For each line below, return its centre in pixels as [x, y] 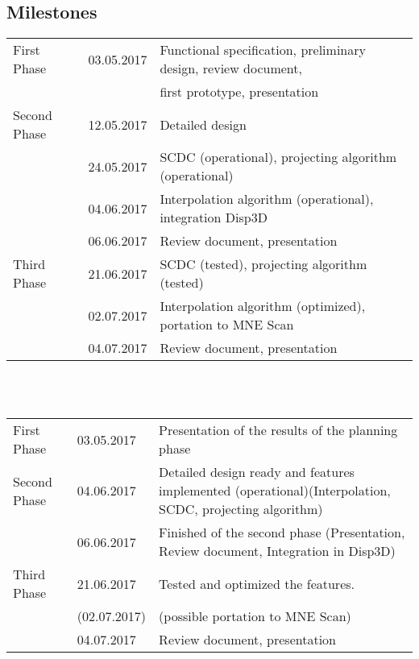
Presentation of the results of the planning [278, 430]
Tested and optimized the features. [257, 583]
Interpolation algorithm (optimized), [263, 306]
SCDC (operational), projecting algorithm [278, 157]
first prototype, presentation [239, 92]
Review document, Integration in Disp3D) [277, 551]
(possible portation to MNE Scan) [255, 616]
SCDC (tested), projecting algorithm [263, 264]
